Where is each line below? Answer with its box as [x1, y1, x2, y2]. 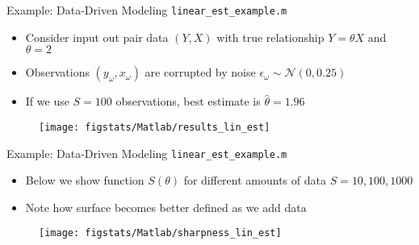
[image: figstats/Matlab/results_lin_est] [39, 121, 270, 133]
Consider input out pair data [25, 28, 169, 45]
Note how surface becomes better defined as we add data [25, 198, 307, 215]
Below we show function [25, 172, 145, 189]
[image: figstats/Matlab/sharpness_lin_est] [39, 227, 282, 239]
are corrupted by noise [145, 64, 256, 81]
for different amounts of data [183, 172, 326, 189]
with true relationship [216, 28, 325, 45]
